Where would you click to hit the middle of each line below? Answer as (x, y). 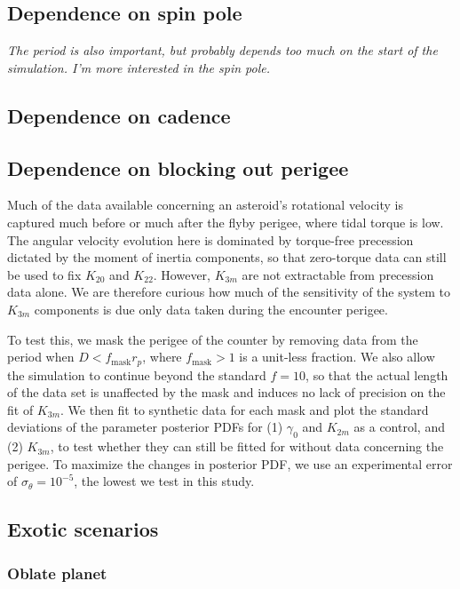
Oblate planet (57, 573)
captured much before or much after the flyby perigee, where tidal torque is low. (226, 222)
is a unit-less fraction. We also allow (337, 357)
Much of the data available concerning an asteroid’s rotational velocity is (206, 205)
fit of (20, 409)
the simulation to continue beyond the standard (137, 374)
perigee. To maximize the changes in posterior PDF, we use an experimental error (230, 463)
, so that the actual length (377, 374)
